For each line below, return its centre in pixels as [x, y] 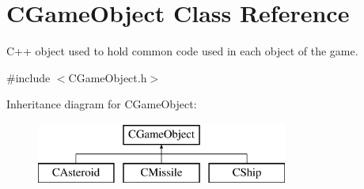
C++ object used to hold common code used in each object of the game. [182, 51]
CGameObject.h [108, 77]
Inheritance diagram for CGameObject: [102, 104]
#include [28, 77]
